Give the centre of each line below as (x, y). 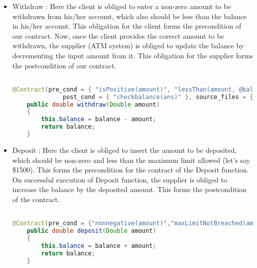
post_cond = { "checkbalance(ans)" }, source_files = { (158, 97)
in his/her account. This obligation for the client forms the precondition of (127, 26)
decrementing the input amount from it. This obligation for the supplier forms (133, 55)
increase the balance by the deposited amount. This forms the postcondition (130, 189)
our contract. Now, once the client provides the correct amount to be (118, 35)
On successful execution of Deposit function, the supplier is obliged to (120, 179)
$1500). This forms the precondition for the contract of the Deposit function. (131, 170)
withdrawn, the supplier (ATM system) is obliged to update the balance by (128, 46)
